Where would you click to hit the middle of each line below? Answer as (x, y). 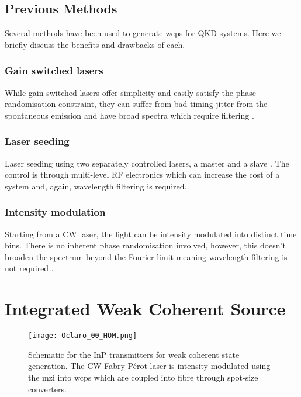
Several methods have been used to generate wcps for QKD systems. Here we (143, 33)
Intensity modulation (55, 212)
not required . (29, 268)
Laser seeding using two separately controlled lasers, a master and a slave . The (147, 163)
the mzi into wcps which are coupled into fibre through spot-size (143, 377)
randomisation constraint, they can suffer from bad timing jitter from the (136, 104)
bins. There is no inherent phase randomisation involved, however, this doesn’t (145, 245)
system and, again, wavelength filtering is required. (96, 186)
